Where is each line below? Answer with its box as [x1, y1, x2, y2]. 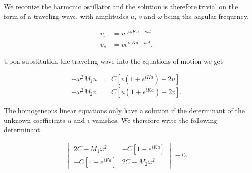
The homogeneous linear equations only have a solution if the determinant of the [4, 105, 245, 115]
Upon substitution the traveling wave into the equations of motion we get [4, 56, 223, 66]
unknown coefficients [4, 115, 66, 125]
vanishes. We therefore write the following [92, 115, 217, 125]
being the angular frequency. [163, 11, 249, 21]
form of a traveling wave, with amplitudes [4, 11, 128, 21]
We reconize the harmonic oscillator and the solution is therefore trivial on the [4, 1, 238, 11]
